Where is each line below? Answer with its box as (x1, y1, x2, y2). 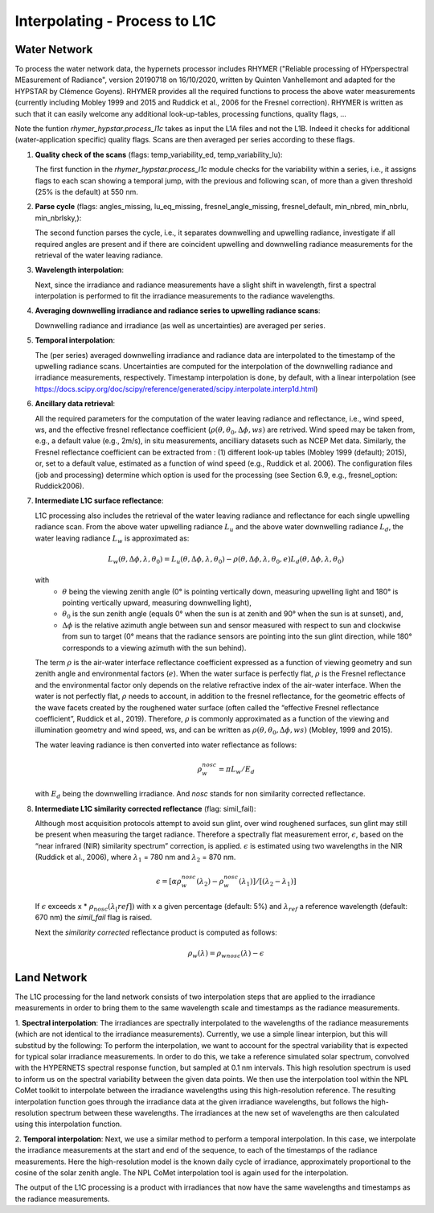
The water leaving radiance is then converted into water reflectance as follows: (35, 740, 297, 750)
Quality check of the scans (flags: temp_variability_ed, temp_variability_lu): (35, 150, 283, 159)
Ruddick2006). (35, 481, 84, 491)
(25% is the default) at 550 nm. (35, 187, 138, 196)
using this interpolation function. (14, 1119, 122, 1129)
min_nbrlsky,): (35, 213, 82, 223)
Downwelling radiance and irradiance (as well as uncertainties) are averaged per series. (35, 320, 325, 330)
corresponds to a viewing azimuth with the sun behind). (62, 643, 247, 652)
